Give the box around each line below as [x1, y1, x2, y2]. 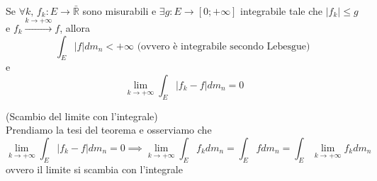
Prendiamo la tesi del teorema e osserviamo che [6, 122, 212, 137]
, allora [60, 20, 90, 35]
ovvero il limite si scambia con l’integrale [6, 161, 183, 176]
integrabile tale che [240, 3, 323, 18]
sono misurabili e [82, 3, 157, 18]
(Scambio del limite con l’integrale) [6, 108, 158, 123]
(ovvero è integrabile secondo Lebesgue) [137, 41, 310, 52]
